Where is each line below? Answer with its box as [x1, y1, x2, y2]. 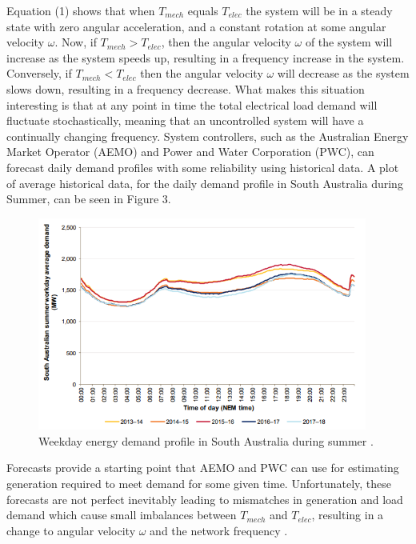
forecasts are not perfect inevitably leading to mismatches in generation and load [6, 490, 403, 507]
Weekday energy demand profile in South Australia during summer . [38, 432, 374, 449]
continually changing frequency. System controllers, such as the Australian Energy [6, 127, 409, 144]
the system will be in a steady [246, 2, 393, 18]
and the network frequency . [150, 522, 288, 538]
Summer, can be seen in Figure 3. [6, 190, 171, 207]
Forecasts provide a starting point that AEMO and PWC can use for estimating [6, 459, 399, 476]
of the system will [305, 34, 393, 50]
